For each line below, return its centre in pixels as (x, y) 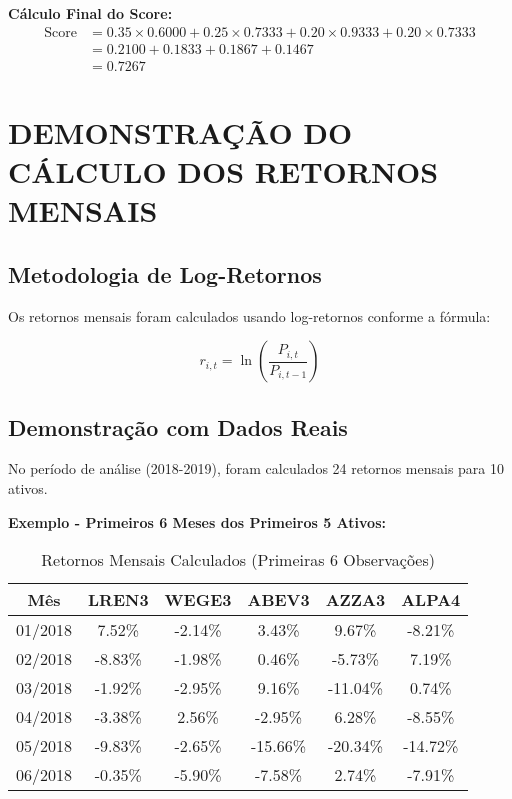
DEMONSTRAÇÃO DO (180, 131)
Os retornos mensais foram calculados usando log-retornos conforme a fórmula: (249, 315)
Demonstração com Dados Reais (178, 426)
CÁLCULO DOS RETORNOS (223, 171)
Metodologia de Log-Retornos (165, 273)
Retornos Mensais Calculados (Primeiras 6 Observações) (238, 560)
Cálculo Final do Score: (90, 13)
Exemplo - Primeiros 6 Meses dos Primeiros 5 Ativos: (197, 521)
